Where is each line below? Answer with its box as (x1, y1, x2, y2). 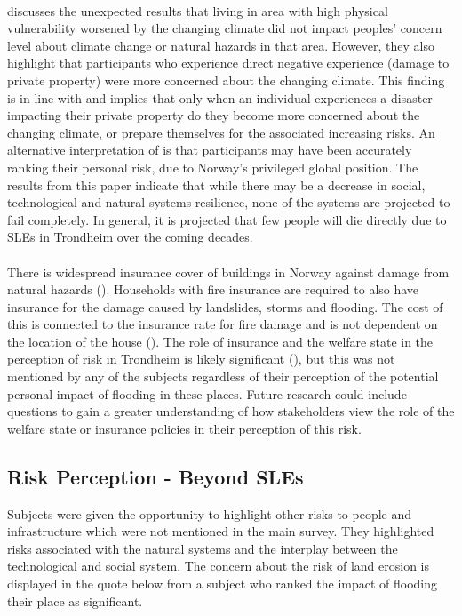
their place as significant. (7, 591, 143, 610)
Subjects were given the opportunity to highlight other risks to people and (7, 504, 412, 523)
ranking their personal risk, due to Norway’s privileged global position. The (7, 157, 418, 176)
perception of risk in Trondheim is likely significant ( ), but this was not (7, 349, 395, 368)
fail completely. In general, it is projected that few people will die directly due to (7, 210, 447, 228)
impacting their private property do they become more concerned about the (7, 106, 420, 124)
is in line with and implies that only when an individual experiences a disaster (7, 88, 433, 107)
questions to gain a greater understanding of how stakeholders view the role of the (7, 402, 455, 420)
